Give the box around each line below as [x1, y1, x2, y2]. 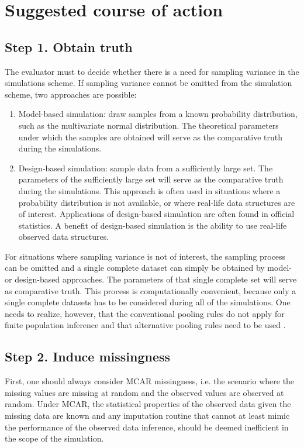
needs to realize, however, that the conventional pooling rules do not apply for [5, 307, 285, 319]
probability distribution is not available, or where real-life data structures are [18, 196, 295, 208]
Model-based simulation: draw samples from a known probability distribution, [18, 108, 298, 120]
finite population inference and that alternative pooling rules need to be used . [5, 319, 286, 331]
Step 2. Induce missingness [5, 347, 171, 366]
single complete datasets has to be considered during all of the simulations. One [5, 296, 291, 308]
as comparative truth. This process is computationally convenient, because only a [5, 284, 296, 297]
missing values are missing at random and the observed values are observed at [5, 386, 284, 398]
